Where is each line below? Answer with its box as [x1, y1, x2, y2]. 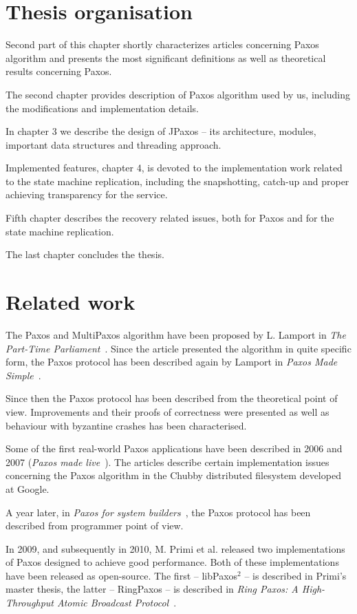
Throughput [6, 595, 54, 610]
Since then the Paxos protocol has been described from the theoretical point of [6, 391, 338, 405]
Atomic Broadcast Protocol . [56, 595, 177, 610]
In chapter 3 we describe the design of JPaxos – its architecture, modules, [6, 124, 316, 138]
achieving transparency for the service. [6, 187, 168, 202]
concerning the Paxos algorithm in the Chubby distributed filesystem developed [6, 468, 341, 483]
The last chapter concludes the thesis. [6, 247, 164, 262]
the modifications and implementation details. [6, 100, 199, 115]
